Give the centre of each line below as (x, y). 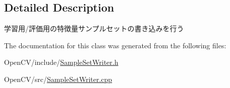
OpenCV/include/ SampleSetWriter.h (61, 62)
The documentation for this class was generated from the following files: (115, 45)
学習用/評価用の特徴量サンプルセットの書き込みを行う (94, 28)
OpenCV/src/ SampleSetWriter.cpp (58, 79)
